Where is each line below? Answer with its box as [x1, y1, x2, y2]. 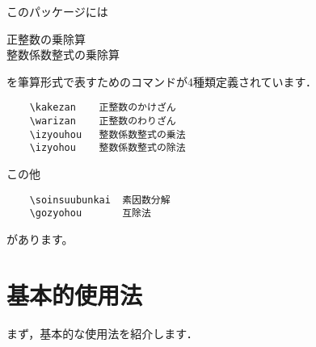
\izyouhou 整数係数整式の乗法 [29, 128, 186, 140]
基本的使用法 [6, 278, 143, 311]
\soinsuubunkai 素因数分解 [29, 194, 171, 206]
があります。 [6, 230, 74, 247]
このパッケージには [6, 3, 108, 19]
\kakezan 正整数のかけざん [29, 102, 176, 114]
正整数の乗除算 [6, 30, 86, 47]
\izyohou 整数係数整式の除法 [29, 142, 186, 154]
